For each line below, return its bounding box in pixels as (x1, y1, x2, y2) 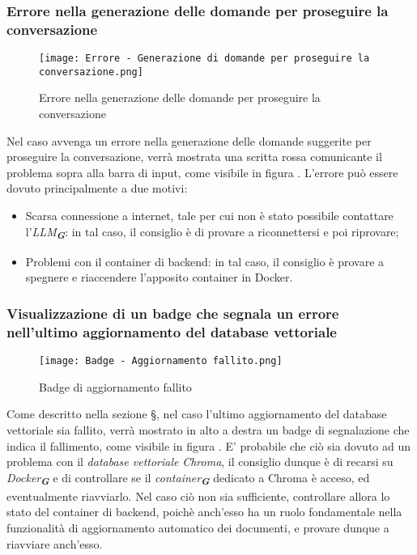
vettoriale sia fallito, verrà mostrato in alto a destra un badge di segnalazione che (6, 421, 410, 438)
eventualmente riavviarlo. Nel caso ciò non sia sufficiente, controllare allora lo (6, 487, 390, 504)
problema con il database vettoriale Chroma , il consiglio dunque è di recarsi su (6, 453, 394, 470)
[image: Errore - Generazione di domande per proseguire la (39, 53, 370, 65)
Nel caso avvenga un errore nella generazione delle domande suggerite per (6, 132, 372, 149)
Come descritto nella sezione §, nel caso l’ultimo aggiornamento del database (6, 405, 387, 422)
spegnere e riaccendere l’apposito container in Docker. (25, 269, 293, 286)
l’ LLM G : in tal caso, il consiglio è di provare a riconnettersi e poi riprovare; (25, 222, 399, 243)
